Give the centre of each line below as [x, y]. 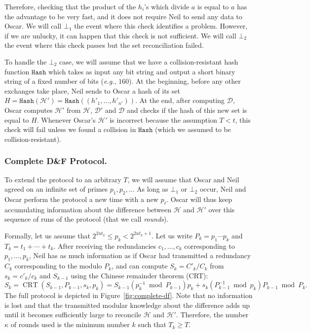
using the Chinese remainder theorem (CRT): [139, 275]
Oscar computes [29, 110]
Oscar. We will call [33, 26]
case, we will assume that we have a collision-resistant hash [149, 61]
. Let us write [172, 235]
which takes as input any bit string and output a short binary [142, 71]
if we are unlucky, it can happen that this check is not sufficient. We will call [120, 35]
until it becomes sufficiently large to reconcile [73, 315]
